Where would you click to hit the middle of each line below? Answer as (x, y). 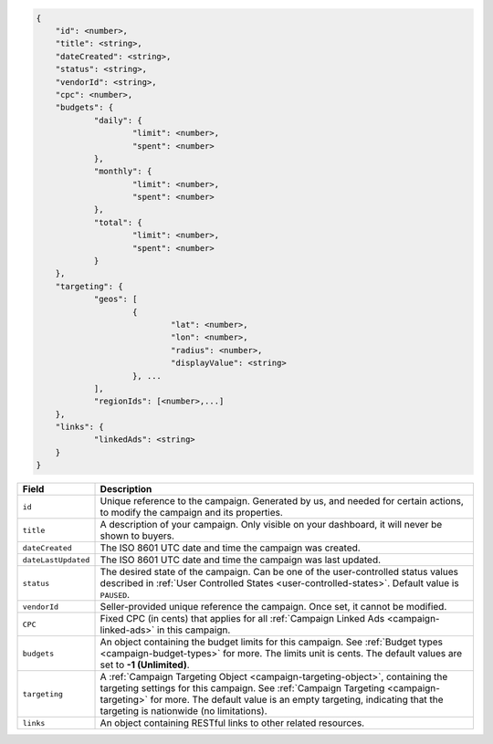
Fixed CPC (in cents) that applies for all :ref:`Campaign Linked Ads (242, 619)
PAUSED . (115, 595)
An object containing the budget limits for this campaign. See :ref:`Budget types (271, 642)
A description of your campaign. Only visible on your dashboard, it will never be (271, 525)
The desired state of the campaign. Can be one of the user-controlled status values (279, 572)
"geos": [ (115, 299)
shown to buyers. (137, 536)
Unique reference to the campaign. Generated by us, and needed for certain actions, (282, 501)
